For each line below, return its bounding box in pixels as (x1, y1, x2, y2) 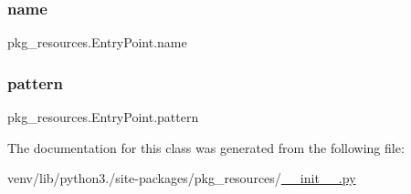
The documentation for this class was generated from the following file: (7, 138, 405, 157)
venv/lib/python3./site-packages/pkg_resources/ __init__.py (7, 168, 356, 188)
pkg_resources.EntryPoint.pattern (7, 107, 199, 127)
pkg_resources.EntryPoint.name (7, 33, 187, 52)
